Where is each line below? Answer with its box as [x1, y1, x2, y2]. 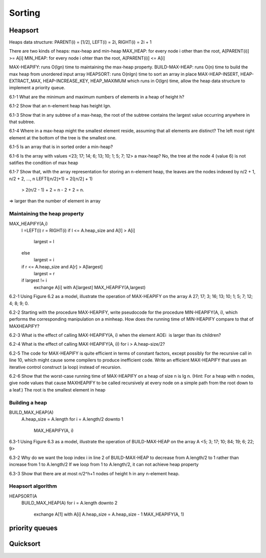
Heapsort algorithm [9, 483, 57, 490]
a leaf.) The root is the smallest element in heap [9, 387, 106, 393]
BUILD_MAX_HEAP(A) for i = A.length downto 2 [21, 500, 118, 506]
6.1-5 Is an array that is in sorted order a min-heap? [9, 144, 113, 150]
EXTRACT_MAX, [9, 78, 42, 84]
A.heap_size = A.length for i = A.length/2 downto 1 [21, 416, 123, 422]
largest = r [33, 270, 55, 276]
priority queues [9, 524, 58, 532]
